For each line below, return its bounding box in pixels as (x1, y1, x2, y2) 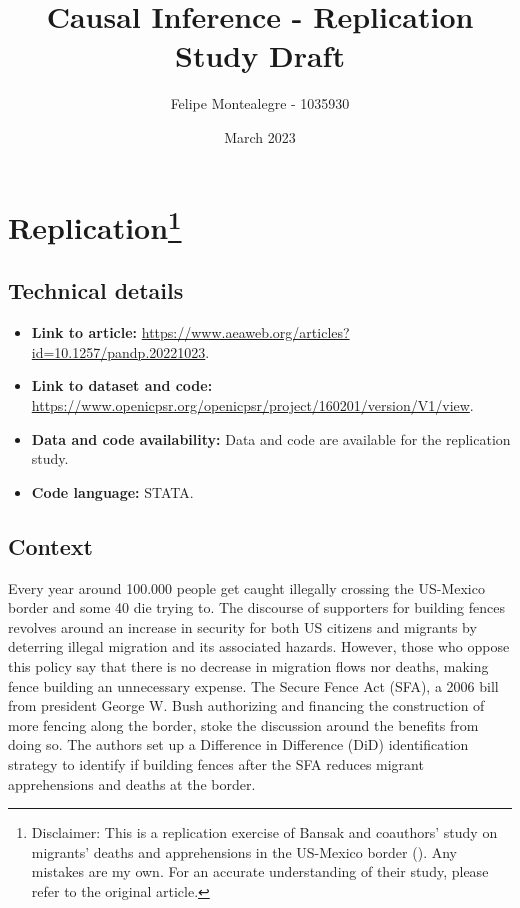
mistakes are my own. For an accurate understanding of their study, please (31, 861, 489, 882)
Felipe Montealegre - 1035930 (170, 93, 350, 114)
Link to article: (31, 322, 138, 343)
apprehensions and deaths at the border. (8, 773, 256, 794)
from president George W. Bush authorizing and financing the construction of (8, 695, 485, 716)
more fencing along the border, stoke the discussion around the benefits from (8, 714, 479, 735)
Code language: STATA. (31, 481, 194, 502)
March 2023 (224, 126, 296, 147)
